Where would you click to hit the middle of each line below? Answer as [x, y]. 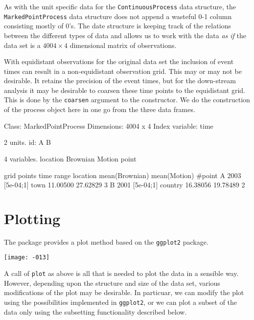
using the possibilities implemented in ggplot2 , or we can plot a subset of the [121, 302]
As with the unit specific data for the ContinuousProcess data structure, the [120, 6]
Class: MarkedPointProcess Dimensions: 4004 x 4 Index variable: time [109, 126]
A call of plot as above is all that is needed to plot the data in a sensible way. [121, 273]
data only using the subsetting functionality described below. [95, 311]
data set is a [22, 45]
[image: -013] [27, 258]
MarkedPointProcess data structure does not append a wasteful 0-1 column [118, 16]
